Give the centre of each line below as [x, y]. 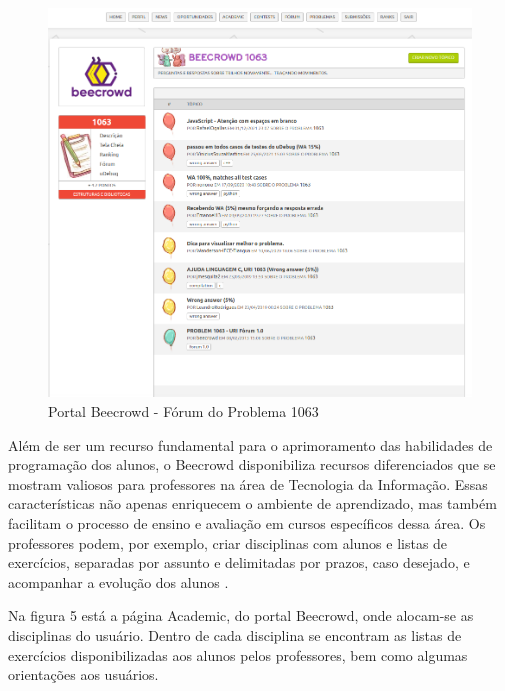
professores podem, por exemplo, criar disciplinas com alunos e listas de [228, 542]
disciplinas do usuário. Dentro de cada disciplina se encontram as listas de [235, 634]
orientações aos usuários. [83, 674]
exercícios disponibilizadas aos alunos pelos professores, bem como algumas [238, 654]
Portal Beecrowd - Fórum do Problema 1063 [183, 411]
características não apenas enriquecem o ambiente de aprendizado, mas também [252, 503]
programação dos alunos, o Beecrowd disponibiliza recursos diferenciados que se [252, 464]
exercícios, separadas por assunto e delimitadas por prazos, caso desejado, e [239, 562]
